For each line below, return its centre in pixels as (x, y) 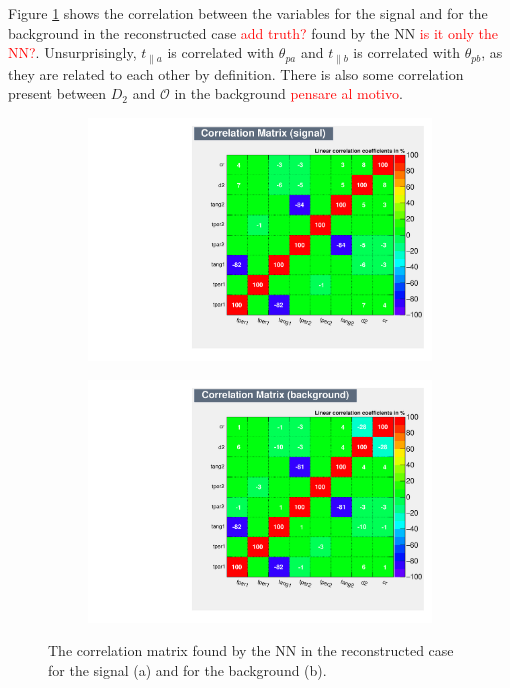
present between (57, 93)
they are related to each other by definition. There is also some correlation (236, 73)
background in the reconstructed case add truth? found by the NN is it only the (253, 32)
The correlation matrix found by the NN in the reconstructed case (251, 650)
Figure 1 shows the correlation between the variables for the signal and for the (248, 13)
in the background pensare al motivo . (288, 93)
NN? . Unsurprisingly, (72, 52)
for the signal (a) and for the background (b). (187, 669)
